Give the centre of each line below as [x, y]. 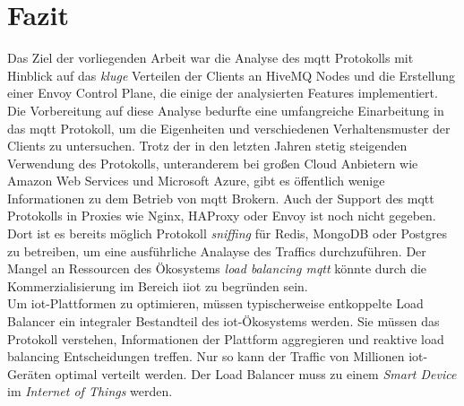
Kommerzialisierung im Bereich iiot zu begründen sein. [158, 285]
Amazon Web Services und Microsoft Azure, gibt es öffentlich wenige [196, 181]
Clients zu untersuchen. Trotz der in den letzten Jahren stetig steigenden [207, 146]
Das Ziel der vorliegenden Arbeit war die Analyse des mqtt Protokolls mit [211, 58]
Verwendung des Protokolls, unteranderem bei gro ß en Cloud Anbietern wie [213, 163]
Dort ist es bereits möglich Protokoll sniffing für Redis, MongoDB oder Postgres [227, 233]
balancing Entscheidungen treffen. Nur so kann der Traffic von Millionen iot [215, 356]
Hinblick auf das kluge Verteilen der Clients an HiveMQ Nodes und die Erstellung [232, 75]
